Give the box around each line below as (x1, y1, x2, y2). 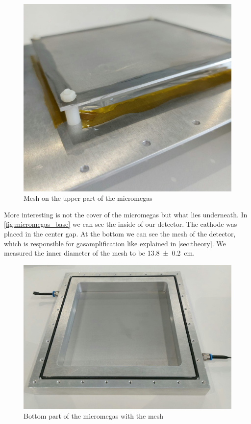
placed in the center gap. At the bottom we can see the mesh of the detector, (4, 228, 236, 238)
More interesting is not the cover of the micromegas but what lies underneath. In (4, 209, 248, 219)
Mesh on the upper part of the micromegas (24, 193, 152, 203)
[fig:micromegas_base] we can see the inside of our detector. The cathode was (4, 219, 237, 229)
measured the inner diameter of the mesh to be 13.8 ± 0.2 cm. (4, 248, 195, 258)
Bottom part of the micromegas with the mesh (24, 410, 164, 421)
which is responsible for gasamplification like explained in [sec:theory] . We (4, 238, 226, 248)
